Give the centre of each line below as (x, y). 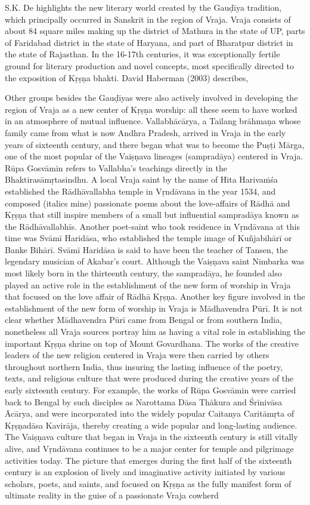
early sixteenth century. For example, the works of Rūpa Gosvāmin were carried (151, 390)
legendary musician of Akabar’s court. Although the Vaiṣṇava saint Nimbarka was (155, 261)
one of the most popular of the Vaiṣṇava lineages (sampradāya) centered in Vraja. (154, 156)
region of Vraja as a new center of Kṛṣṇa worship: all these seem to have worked (151, 109)
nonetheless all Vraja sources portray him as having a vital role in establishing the (155, 332)
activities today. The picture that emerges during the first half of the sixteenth (148, 460)
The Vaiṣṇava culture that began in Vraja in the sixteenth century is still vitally (151, 437)
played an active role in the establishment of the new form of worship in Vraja (148, 284)
